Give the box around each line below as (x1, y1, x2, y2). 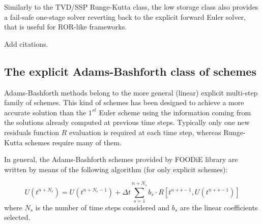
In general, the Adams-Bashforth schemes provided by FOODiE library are (4, 154, 238, 165)
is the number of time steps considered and (35, 202, 170, 212)
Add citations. (4, 38, 48, 49)
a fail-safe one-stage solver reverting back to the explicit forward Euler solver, (4, 11, 246, 22)
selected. (4, 212, 31, 222)
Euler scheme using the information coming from (99, 107, 251, 117)
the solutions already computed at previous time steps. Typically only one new (4, 117, 250, 127)
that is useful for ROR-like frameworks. (4, 21, 127, 32)
